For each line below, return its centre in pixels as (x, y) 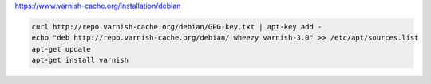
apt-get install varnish (80, 60)
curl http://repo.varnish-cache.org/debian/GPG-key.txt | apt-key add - (177, 27)
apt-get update (61, 49)
